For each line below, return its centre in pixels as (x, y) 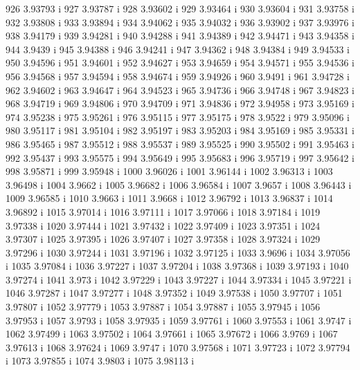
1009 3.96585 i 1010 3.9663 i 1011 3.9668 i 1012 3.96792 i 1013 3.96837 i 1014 (169, 198)
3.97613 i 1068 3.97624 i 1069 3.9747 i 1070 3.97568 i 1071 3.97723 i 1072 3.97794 (178, 347)
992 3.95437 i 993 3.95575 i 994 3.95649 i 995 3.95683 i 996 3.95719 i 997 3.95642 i (180, 157)
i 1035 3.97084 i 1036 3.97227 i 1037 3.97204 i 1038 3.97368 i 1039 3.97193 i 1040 (177, 266)
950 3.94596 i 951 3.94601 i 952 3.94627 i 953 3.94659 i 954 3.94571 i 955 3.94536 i (180, 63)
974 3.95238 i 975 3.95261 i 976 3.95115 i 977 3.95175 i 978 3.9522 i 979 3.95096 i (178, 117)
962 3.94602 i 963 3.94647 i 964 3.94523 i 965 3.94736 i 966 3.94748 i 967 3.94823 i (180, 90)
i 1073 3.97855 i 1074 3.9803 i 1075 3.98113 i (100, 361)
